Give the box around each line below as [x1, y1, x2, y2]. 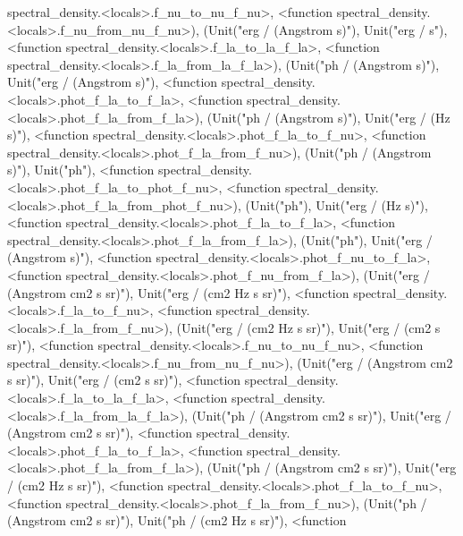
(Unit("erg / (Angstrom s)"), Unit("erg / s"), [203, 20, 448, 38]
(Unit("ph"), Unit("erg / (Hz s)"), [245, 195, 428, 214]
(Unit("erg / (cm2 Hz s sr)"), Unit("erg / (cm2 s [176, 318, 441, 336]
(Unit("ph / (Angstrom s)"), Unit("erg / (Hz [206, 107, 450, 126]
